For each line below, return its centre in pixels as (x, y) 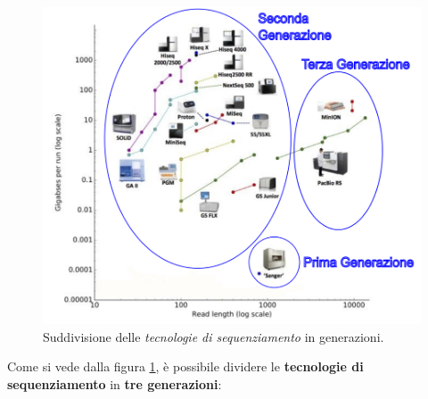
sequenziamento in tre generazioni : (115, 383)
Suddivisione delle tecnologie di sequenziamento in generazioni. (214, 336)
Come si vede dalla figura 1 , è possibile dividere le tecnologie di (185, 366)
